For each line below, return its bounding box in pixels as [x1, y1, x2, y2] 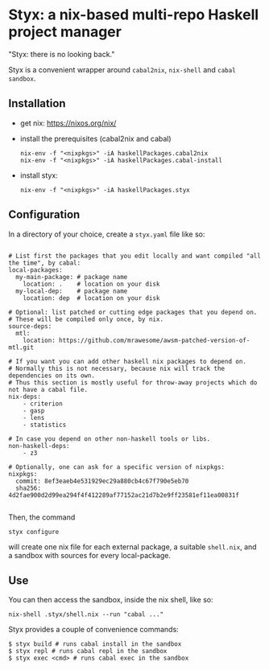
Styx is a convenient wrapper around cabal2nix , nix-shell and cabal [8, 64, 236, 74]
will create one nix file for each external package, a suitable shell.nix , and [8, 541, 257, 552]
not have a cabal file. [8, 385, 89, 393]
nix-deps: [8, 393, 42, 401]
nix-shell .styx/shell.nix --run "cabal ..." [8, 610, 163, 619]
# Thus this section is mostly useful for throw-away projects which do [8, 378, 258, 387]
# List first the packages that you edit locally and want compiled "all [8, 252, 262, 260]
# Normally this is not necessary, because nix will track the [8, 364, 226, 372]
